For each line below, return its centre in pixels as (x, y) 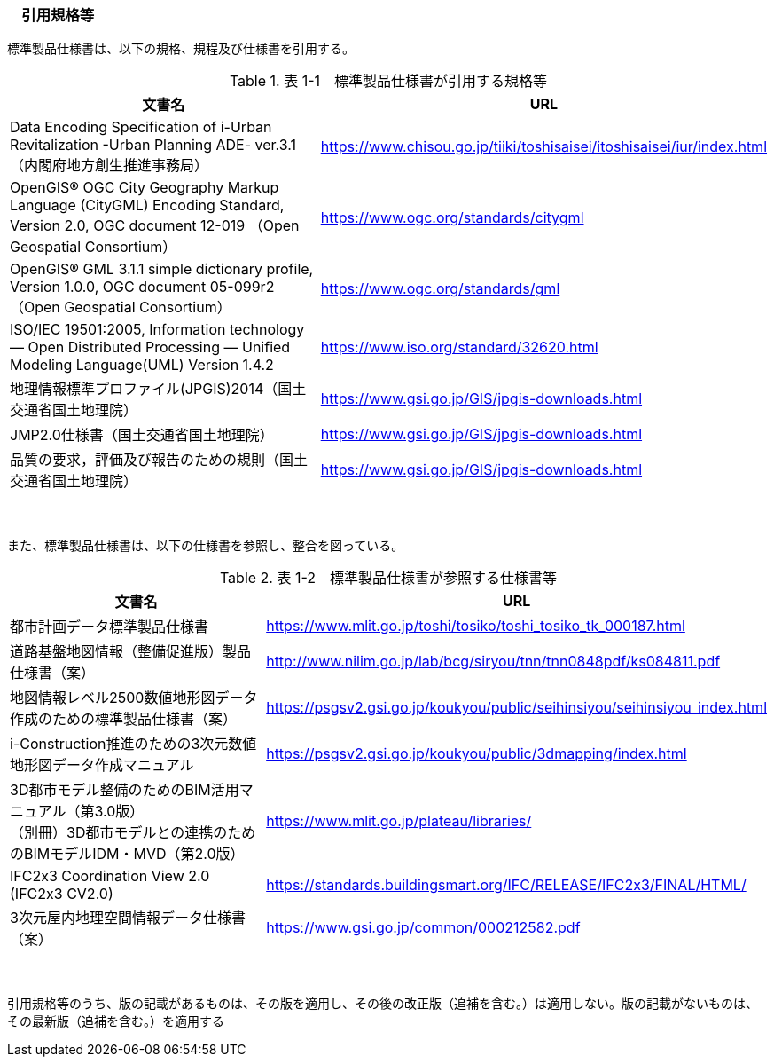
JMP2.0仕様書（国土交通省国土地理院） (142, 435)
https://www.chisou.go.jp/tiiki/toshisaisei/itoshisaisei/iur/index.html (543, 147)
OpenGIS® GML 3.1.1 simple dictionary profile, (162, 269)
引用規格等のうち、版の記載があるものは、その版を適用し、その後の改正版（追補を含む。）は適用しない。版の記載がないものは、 (383, 1004)
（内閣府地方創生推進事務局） (109, 166)
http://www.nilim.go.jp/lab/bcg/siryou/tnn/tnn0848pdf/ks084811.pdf (493, 662)
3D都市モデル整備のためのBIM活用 (125, 790)
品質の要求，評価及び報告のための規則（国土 (159, 460)
